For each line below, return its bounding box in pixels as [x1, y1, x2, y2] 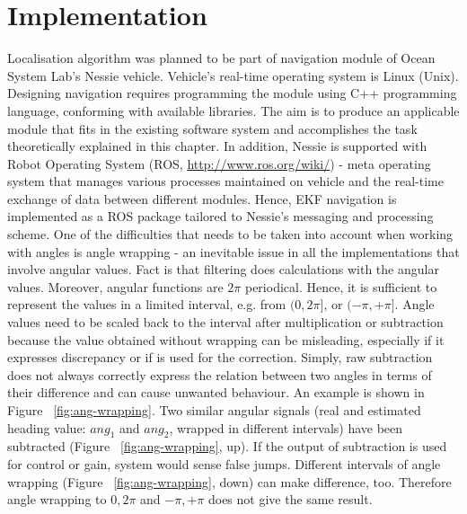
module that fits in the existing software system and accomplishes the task [7, 119, 418, 137]
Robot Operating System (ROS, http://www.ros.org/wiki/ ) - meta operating [7, 154, 431, 173]
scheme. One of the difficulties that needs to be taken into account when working [7, 225, 454, 244]
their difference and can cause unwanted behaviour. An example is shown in [7, 383, 425, 402]
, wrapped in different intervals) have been [169, 418, 403, 437]
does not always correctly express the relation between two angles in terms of [7, 365, 432, 384]
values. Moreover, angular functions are [7, 277, 224, 296]
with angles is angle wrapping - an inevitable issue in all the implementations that [7, 242, 460, 261]
